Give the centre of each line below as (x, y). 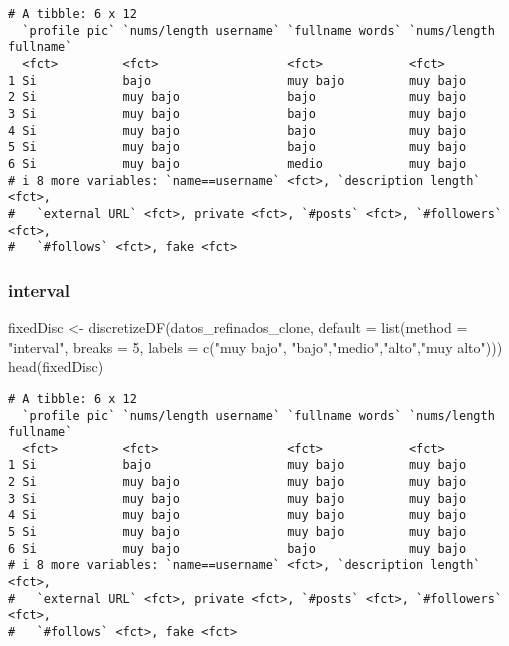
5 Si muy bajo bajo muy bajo (237, 147)
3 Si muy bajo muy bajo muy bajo (237, 498)
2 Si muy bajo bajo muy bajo (237, 97)
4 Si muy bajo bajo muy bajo (237, 130)
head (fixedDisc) (56, 366)
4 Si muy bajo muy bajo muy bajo (237, 515)
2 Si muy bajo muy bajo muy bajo (237, 482)
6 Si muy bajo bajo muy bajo (237, 548)
